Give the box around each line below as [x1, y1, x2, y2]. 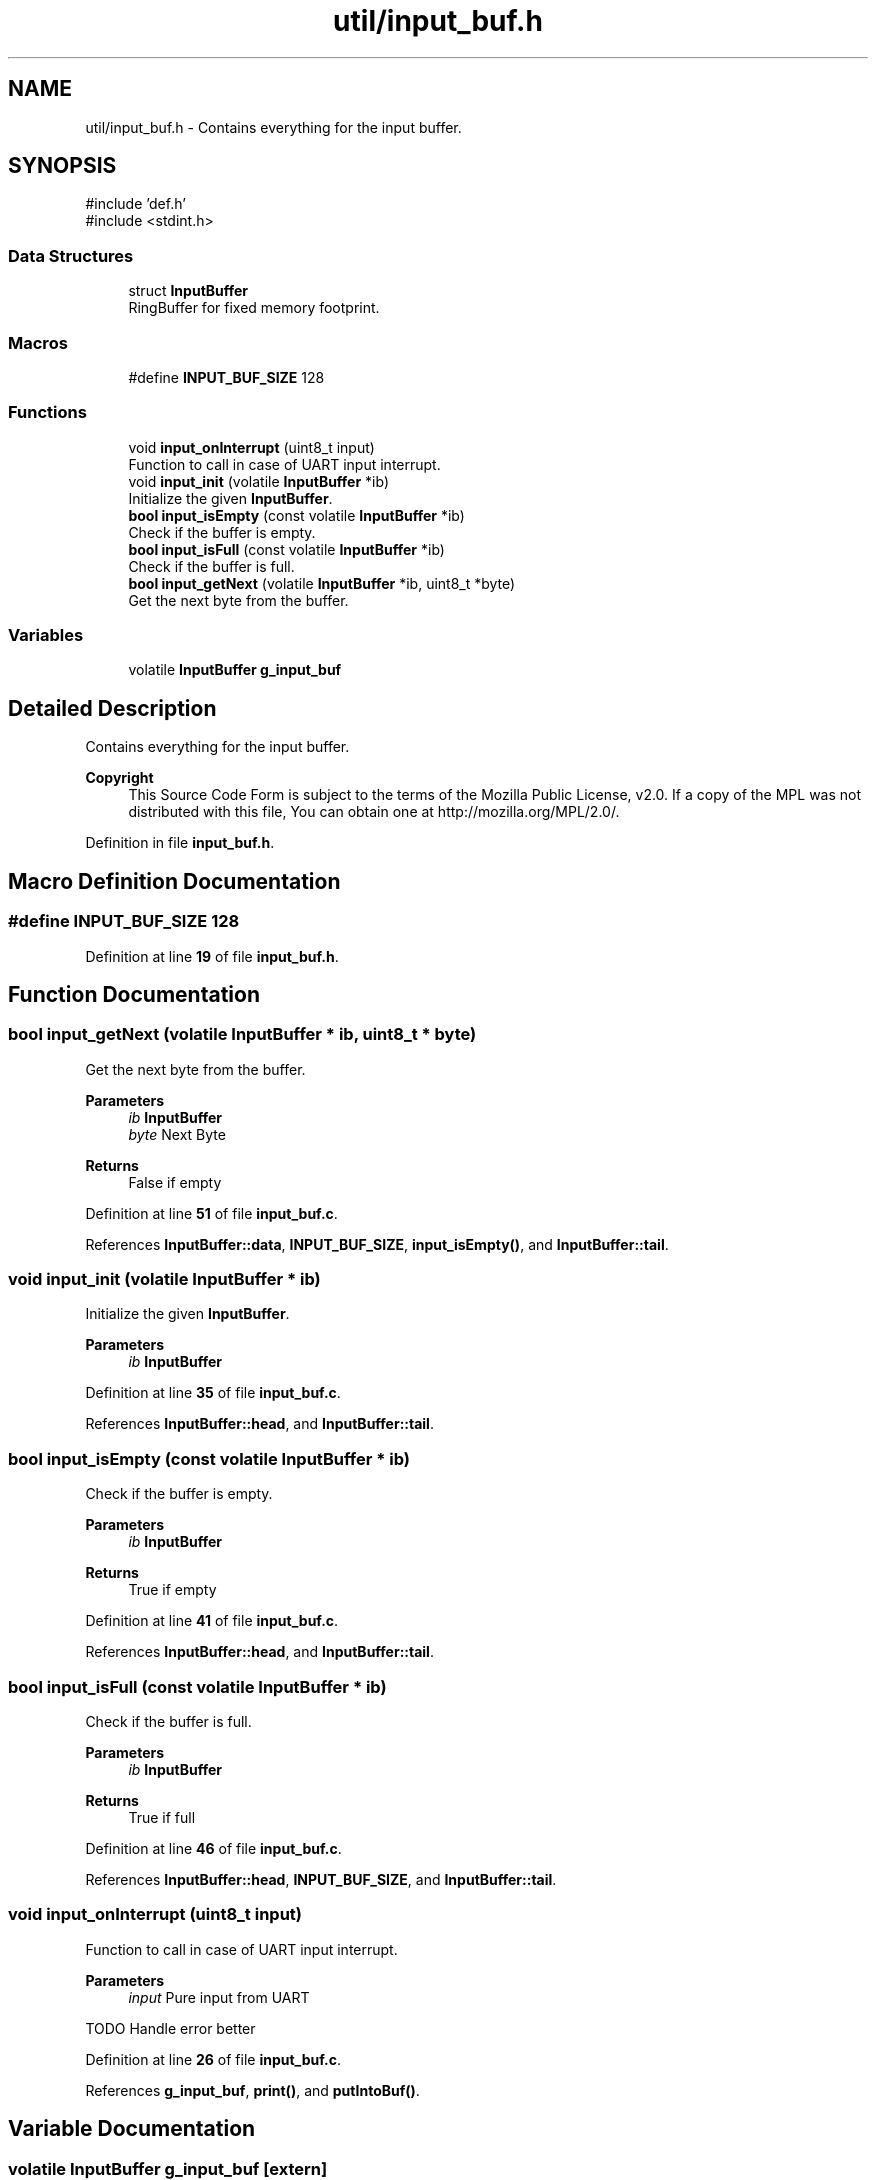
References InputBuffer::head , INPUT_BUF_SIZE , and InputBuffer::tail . [85, 1870, 557, 1888]
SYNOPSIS [8, 153, 117, 179]
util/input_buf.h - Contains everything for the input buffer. [85, 118, 462, 136]
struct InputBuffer [128, 282, 249, 300]
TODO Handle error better [85, 2019, 256, 2037]
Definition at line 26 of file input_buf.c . [85, 2050, 342, 2068]
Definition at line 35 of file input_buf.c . [85, 1384, 341, 1402]
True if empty [128, 1581, 217, 1599]
